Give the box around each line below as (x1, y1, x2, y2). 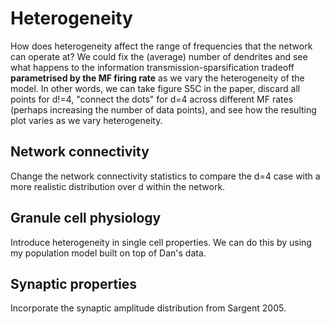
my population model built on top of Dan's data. (10, 247, 207, 259)
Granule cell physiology (10, 210, 162, 227)
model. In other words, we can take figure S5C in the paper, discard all (10, 82, 301, 94)
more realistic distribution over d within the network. (10, 180, 226, 192)
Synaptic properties (10, 275, 138, 292)
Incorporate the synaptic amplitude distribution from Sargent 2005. (10, 302, 287, 314)
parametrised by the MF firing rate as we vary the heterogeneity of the (10, 72, 305, 84)
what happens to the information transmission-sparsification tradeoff (10, 61, 295, 73)
